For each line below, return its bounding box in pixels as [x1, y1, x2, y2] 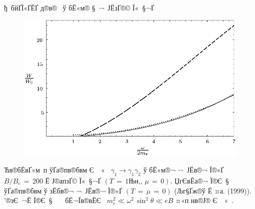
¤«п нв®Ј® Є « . [175, 195, 234, 205]
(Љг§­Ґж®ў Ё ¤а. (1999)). [174, 185, 251, 195]
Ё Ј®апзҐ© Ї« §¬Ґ [45, 175, 101, 185]
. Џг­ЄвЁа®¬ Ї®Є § [170, 175, 229, 185]
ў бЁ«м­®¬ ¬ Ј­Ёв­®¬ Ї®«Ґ [143, 164, 224, 175]
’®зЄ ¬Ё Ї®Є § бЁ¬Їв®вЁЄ [4, 195, 101, 205]
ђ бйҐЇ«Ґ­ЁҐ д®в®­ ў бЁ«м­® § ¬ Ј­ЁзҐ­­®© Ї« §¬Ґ [4, 2, 154, 12]
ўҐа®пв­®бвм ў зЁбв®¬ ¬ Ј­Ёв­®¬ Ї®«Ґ [4, 185, 122, 195]
